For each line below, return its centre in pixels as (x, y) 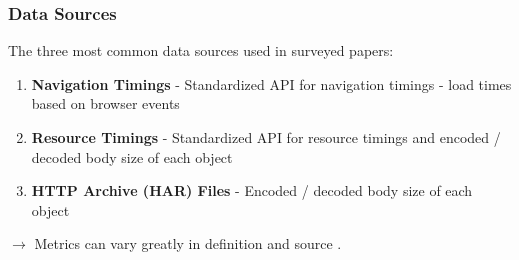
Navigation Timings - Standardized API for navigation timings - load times (271, 83)
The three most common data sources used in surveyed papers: (201, 50)
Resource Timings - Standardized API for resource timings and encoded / (266, 137)
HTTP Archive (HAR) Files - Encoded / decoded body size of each (252, 190)
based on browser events (105, 103)
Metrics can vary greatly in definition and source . (188, 243)
